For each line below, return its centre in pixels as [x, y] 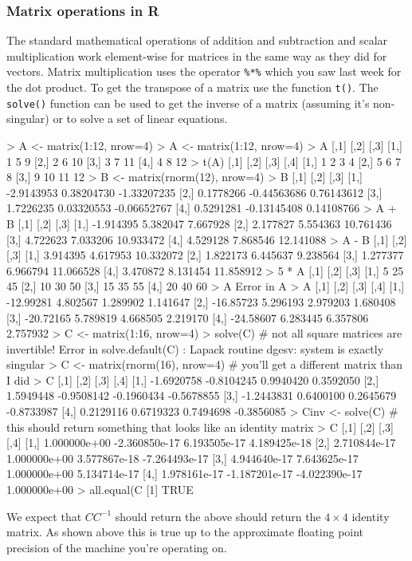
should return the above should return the [218, 516]
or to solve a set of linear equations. [140, 119]
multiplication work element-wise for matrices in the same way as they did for [197, 55]
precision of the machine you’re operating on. [117, 547]
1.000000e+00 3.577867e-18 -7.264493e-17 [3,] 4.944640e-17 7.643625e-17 [182, 458]
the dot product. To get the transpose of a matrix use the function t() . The [192, 87]
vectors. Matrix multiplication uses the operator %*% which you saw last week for [204, 71]
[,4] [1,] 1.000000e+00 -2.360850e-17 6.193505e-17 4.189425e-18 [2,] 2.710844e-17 [201, 442]
